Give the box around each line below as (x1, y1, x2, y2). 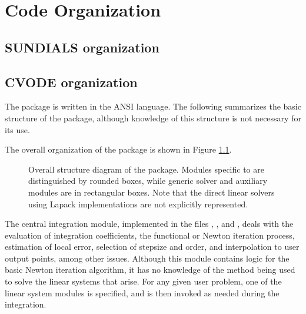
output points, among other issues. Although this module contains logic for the (5, 252, 290, 264)
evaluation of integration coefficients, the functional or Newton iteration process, (5, 229, 295, 241)
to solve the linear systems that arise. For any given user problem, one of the (5, 275, 282, 287)
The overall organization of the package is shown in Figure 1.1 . (5, 143, 232, 156)
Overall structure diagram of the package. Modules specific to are (28, 163, 264, 175)
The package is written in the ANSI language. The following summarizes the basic (5, 100, 301, 113)
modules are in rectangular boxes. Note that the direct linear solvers (28, 186, 275, 198)
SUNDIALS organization (5, 38, 159, 56)
